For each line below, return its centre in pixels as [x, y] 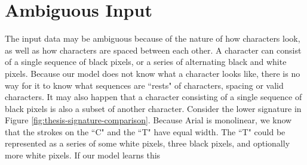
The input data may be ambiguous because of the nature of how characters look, [153, 38]
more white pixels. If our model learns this [83, 155]
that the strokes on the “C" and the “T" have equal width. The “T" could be [145, 131]
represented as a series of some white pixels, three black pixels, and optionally [148, 143]
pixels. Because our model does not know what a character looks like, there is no [153, 73]
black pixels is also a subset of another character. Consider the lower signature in [153, 108]
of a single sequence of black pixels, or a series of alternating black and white [146, 62]
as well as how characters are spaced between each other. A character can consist [153, 50]
